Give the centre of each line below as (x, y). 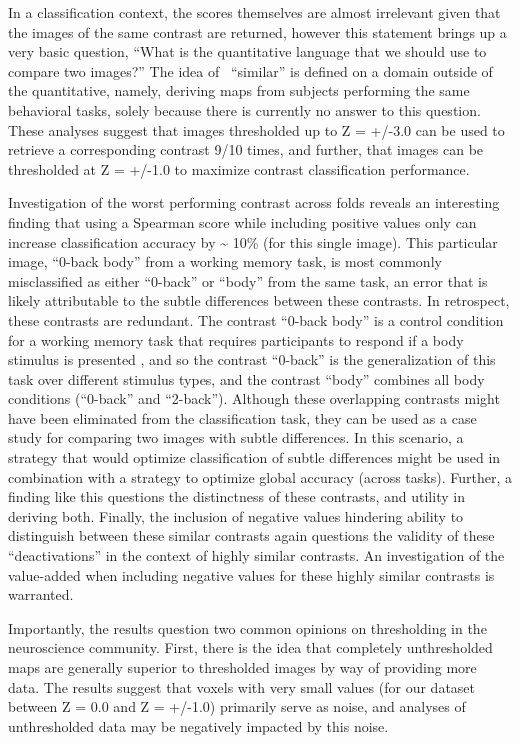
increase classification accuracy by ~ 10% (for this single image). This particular (253, 241)
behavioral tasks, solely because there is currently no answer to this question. (244, 109)
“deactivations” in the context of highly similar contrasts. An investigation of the (256, 555)
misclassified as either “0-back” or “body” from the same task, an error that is (248, 280)
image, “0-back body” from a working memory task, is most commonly (225, 261)
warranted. (41, 594)
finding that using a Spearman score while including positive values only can (242, 221)
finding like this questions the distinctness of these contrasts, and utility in (236, 496)
